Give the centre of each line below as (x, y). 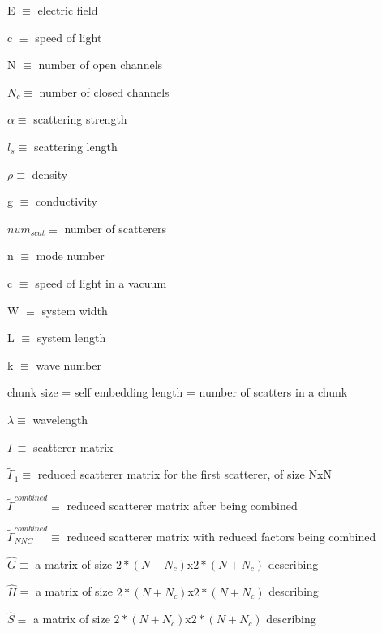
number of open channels (101, 65)
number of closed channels (104, 91)
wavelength (60, 419)
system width (75, 310)
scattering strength (80, 119)
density (50, 173)
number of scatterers (115, 228)
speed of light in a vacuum (101, 282)
